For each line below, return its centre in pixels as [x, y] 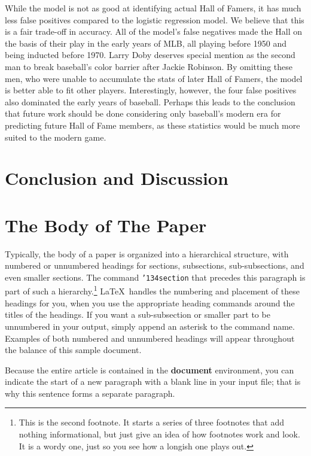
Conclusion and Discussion [117, 178]
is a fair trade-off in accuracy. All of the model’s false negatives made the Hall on [153, 31]
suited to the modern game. [56, 137]
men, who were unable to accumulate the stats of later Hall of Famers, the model [154, 78]
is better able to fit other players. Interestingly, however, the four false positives [151, 90]
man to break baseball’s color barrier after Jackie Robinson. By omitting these [149, 66]
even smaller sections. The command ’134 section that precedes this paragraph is [155, 277]
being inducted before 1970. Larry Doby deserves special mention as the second [150, 55]
